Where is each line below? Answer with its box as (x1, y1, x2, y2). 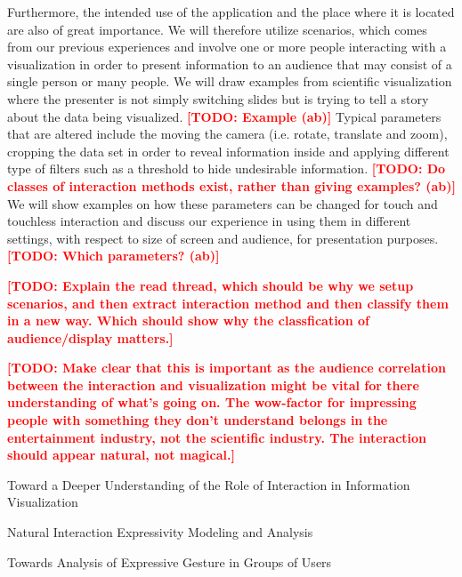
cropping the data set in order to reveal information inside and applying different (7, 141, 450, 160)
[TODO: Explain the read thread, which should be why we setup (7, 276, 414, 294)
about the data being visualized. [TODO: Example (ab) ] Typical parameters (7, 107, 442, 125)
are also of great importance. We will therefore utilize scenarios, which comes (7, 20, 427, 38)
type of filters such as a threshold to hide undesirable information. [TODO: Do (7, 159, 446, 178)
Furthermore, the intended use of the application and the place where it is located (7, 3, 455, 20)
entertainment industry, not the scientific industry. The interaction (7, 428, 427, 446)
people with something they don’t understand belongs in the (7, 411, 388, 429)
